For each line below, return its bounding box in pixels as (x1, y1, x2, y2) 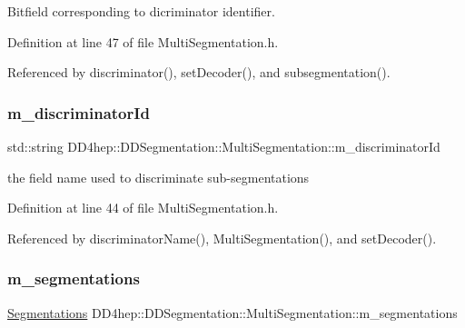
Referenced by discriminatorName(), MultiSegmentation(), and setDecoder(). (7, 228, 437, 247)
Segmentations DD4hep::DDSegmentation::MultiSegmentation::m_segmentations (7, 303, 458, 322)
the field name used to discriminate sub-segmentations (7, 167, 310, 186)
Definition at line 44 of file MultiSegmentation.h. (7, 198, 279, 217)
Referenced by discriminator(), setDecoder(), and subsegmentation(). (7, 63, 391, 82)
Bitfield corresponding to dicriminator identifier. (7, 2, 275, 20)
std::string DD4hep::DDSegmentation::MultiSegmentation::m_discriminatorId (7, 137, 440, 155)
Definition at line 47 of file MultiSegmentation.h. (7, 32, 279, 51)
